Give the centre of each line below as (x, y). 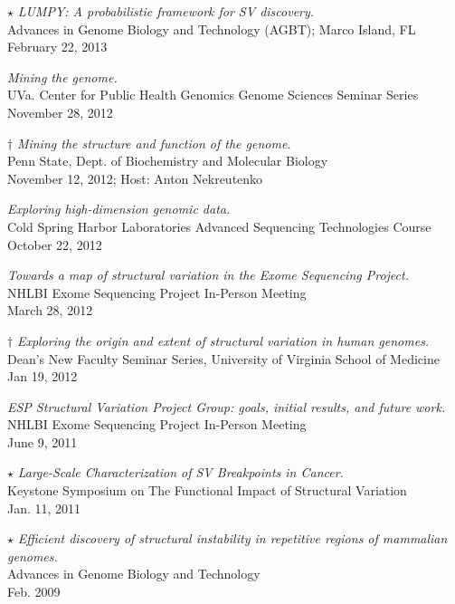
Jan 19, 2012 (43, 376)
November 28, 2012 (60, 112)
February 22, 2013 (57, 47)
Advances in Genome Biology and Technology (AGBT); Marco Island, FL (212, 29)
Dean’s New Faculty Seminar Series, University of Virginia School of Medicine (223, 358)
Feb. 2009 (34, 592)
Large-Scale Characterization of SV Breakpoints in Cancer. (180, 472)
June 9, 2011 (43, 441)
